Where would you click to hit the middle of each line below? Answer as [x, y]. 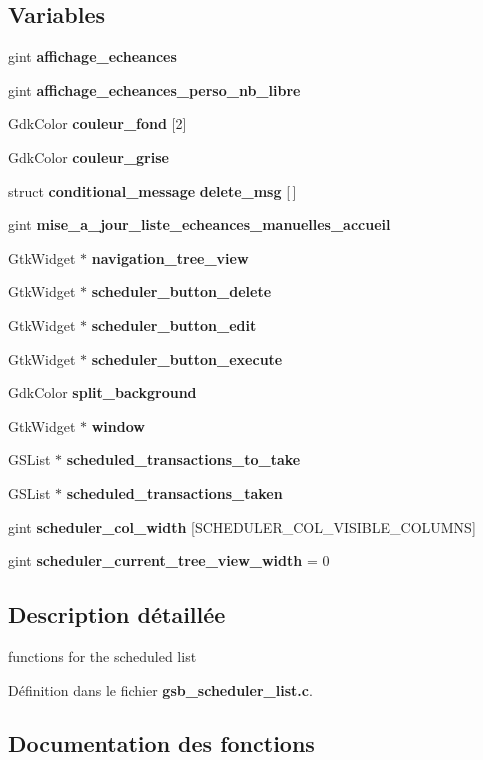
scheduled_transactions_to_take [183, 459]
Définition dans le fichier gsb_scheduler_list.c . [160, 689]
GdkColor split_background [102, 392]
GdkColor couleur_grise [88, 156]
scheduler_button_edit [174, 324]
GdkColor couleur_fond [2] [97, 123]
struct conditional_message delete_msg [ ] [152, 190]
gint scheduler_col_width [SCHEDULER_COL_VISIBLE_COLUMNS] [242, 526]
